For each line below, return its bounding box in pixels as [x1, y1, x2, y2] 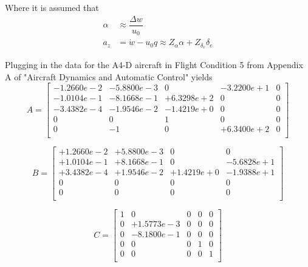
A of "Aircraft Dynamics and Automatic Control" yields [5, 70, 213, 83]
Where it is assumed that [5, 1, 99, 13]
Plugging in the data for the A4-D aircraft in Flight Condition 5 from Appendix [5, 58, 303, 71]
